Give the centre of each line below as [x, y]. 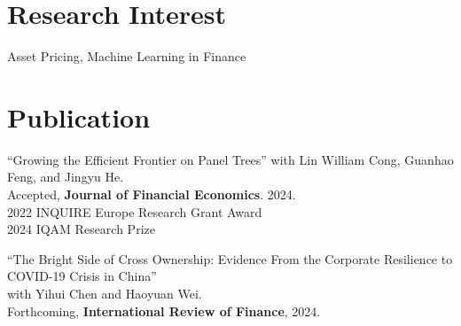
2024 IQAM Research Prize [81, 229]
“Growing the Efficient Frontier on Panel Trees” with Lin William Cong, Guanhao [230, 159]
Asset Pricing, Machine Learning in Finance [127, 56]
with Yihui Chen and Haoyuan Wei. [105, 293]
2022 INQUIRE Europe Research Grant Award [135, 211]
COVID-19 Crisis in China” [82, 276]
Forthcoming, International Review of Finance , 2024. [164, 310]
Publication [79, 116]
